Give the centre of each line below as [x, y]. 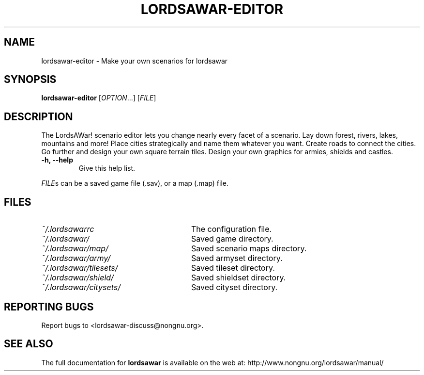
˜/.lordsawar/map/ [75, 249]
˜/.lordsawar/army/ [76, 258]
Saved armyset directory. [237, 258]
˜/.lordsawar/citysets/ [81, 287]
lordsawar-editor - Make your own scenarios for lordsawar [135, 61]
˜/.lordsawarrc [68, 229]
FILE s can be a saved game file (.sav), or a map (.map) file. [135, 183]
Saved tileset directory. [233, 268]
